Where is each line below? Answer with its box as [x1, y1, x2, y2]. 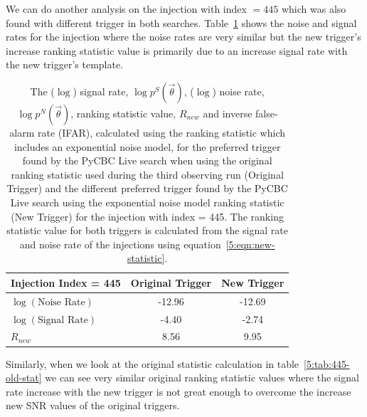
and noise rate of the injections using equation [19, 236, 221, 251]
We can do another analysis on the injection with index [6, 1, 247, 16]
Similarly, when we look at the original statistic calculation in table [6, 356, 299, 371]
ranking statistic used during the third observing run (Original [11, 167, 284, 181]
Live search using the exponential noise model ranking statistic [10, 194, 284, 209]
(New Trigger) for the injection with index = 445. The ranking [11, 208, 284, 223]
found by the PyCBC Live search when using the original [22, 153, 272, 168]
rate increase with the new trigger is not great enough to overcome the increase [6, 384, 351, 398]
